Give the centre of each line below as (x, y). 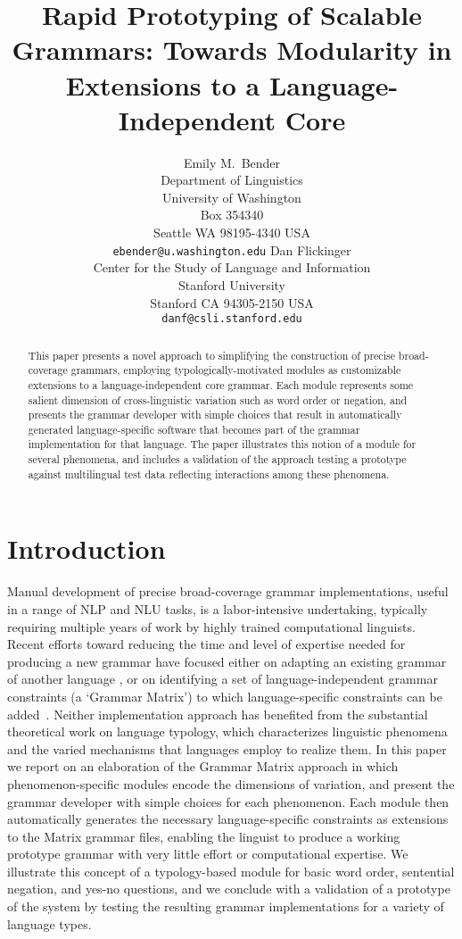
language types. (49, 923)
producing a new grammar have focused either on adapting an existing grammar (227, 661)
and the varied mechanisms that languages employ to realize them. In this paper (227, 748)
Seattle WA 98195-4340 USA (232, 233)
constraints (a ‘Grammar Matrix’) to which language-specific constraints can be (225, 696)
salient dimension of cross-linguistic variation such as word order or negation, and (218, 399)
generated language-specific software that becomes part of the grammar (194, 429)
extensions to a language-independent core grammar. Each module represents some (221, 384)
